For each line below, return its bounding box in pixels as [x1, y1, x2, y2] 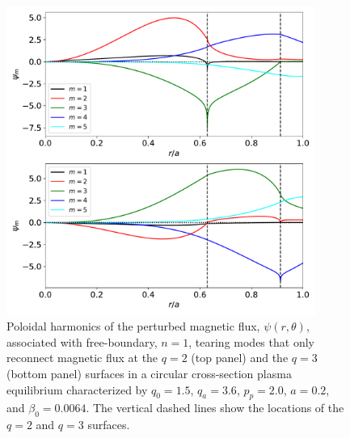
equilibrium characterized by [6, 381, 148, 398]
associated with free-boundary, [6, 333, 158, 350]
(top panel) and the [191, 349, 289, 366]
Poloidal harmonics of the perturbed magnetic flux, [6, 318, 260, 335]
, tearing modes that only [188, 333, 314, 350]
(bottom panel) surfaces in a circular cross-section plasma [6, 364, 292, 381]
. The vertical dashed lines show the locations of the [86, 399, 344, 416]
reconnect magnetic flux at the [6, 349, 158, 366]
